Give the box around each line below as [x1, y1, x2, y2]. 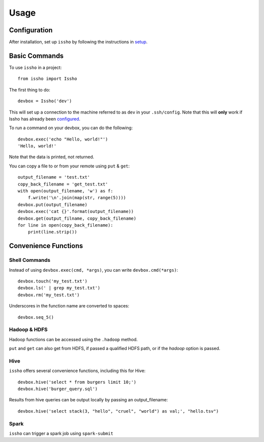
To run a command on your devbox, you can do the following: [9, 125, 133, 131]
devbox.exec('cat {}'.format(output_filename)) [18, 209, 134, 214]
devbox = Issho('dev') [18, 98, 72, 104]
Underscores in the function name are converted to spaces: [9, 303, 130, 309]
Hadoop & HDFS [9, 326, 48, 333]
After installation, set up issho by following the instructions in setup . [9, 39, 148, 45]
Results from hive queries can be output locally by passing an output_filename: [9, 397, 168, 403]
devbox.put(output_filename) [18, 202, 88, 208]
